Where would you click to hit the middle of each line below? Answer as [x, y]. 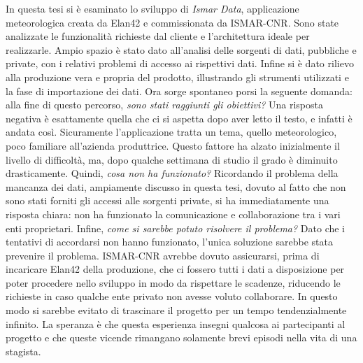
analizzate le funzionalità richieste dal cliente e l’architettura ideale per [158, 36]
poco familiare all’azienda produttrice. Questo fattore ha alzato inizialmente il [173, 145]
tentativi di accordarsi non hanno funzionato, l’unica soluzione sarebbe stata [169, 242]
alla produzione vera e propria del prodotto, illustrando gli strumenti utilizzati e [177, 77]
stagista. [23, 351]
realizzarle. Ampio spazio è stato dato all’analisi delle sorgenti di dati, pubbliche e [181, 49]
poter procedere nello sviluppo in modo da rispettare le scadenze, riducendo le [173, 282]
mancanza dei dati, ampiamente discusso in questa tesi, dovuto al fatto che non [176, 186]
